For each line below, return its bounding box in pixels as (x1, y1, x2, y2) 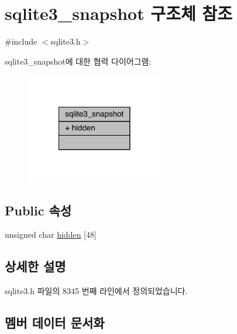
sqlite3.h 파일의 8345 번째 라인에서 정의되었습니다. (5, 285, 188, 297)
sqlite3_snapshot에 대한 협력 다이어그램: (5, 55, 152, 67)
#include (5, 35, 37, 48)
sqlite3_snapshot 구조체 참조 (5, 1, 232, 25)
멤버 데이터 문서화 (5, 313, 105, 332)
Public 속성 (5, 201, 72, 219)
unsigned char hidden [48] (5, 228, 97, 241)
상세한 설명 (5, 257, 66, 275)
